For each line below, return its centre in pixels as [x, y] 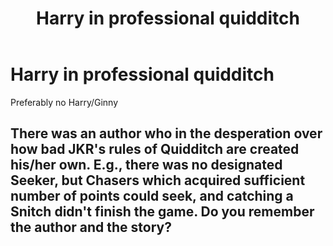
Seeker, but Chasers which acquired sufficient [158, 180]
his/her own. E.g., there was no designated [146, 165]
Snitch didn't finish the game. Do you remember [162, 212]
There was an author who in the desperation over [166, 133]
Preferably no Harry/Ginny [64, 102]
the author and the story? [91, 227]
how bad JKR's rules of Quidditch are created [155, 149]
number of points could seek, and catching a [152, 196]
